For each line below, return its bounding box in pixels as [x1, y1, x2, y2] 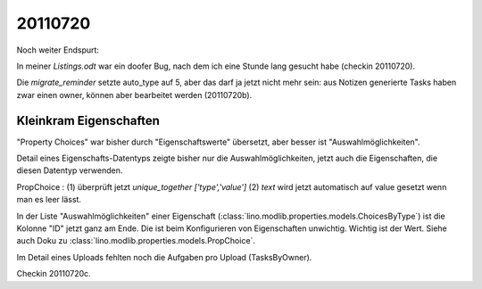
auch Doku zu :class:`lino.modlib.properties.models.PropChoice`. [16, 235, 256, 246]
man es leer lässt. [16, 194, 82, 205]
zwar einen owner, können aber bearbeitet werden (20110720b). [16, 89, 253, 100]
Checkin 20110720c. [16, 268, 91, 279]
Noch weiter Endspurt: [16, 45, 100, 55]
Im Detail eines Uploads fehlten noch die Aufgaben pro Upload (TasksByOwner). [16, 252, 312, 262]
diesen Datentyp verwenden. [16, 165, 123, 176]
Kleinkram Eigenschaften [16, 112, 161, 128]
